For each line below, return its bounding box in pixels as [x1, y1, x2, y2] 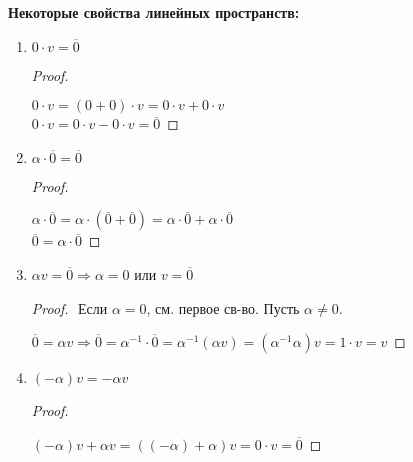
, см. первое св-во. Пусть [146, 297, 300, 318]
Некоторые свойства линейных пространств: [8, 2, 300, 22]
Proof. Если [31, 297, 108, 318]
